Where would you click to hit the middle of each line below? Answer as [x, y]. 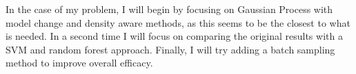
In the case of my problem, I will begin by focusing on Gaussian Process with [169, 9]
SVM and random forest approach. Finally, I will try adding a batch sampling [170, 49]
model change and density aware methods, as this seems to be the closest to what [178, 22]
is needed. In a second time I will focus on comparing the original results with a [174, 36]
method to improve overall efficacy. [79, 63]
